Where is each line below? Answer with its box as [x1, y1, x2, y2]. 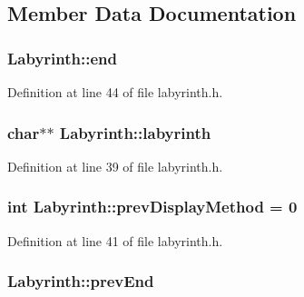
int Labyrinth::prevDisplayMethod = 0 [7, 195, 298, 218]
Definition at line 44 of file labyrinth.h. [7, 83, 223, 101]
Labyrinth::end [7, 46, 117, 69]
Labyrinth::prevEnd [7, 270, 154, 292]
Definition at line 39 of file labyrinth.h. [7, 156, 223, 175]
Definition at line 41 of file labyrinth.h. [7, 231, 223, 250]
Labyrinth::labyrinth [59, 121, 211, 144]
